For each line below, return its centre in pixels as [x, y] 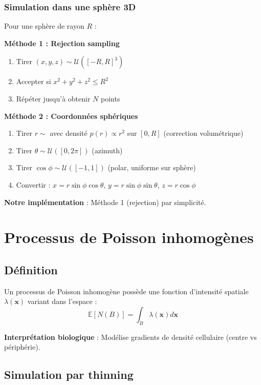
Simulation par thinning [69, 374]
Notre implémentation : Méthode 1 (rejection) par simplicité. [105, 202]
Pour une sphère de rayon [44, 26]
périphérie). [22, 347]
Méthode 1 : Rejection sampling [62, 43]
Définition [31, 269]
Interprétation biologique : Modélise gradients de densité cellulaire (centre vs [130, 337]
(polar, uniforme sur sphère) [152, 167]
